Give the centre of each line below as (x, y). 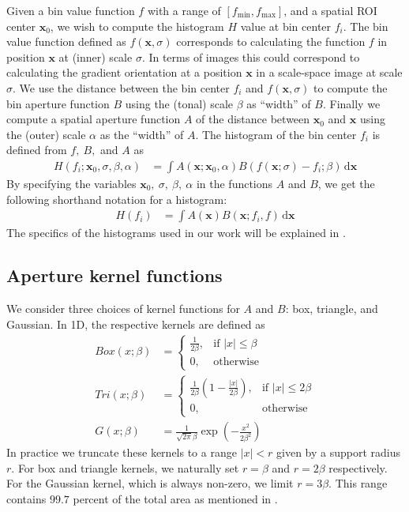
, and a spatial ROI (330, 10)
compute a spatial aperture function (94, 119)
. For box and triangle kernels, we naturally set (125, 467)
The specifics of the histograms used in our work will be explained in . (176, 233)
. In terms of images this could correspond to (251, 56)
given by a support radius (339, 452)
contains (26, 499)
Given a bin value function (71, 10)
